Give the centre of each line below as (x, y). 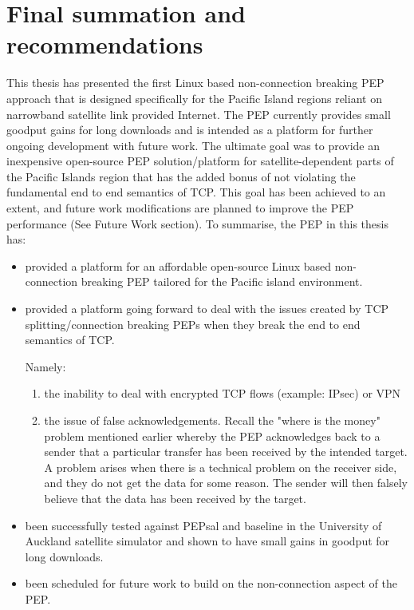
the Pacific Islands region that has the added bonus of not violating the (181, 176)
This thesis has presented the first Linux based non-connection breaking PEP (195, 83)
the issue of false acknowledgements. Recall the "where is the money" (212, 420)
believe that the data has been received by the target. (175, 498)
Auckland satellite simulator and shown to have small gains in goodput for (207, 541)
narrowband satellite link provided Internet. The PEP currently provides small (199, 114)
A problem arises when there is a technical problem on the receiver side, (221, 467)
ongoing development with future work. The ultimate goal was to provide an (193, 145)
